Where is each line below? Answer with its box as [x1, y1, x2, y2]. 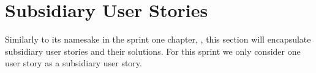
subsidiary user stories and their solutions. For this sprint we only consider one [5, 44, 301, 57]
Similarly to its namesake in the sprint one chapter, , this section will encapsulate [5, 33, 311, 46]
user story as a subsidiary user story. [5, 57, 142, 69]
